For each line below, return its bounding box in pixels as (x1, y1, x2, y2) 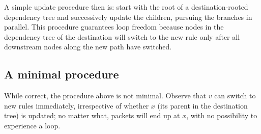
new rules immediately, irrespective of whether (4, 100, 149, 111)
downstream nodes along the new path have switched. (4, 41, 172, 52)
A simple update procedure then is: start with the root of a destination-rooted (4, 2, 248, 12)
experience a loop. (4, 120, 61, 130)
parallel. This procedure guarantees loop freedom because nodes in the (4, 21, 224, 32)
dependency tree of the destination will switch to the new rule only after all (4, 31, 240, 42)
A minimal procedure (4, 66, 119, 82)
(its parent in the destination (157, 100, 248, 111)
